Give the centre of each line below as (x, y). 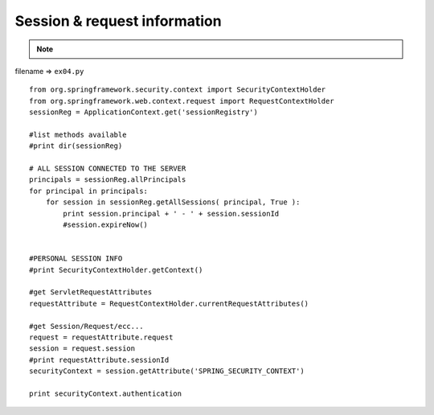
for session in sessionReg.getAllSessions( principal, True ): (173, 202)
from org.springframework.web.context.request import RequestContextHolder (182, 101)
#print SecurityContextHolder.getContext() (116, 270)
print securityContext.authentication (106, 393)
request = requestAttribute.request (101, 337)
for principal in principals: (89, 191)
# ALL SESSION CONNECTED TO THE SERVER (108, 168)
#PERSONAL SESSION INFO (76, 259)
